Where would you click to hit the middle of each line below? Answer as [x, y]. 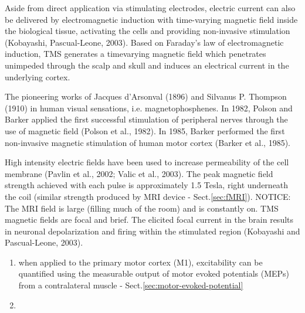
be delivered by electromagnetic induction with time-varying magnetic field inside [151, 19]
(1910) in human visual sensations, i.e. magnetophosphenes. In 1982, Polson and [149, 108]
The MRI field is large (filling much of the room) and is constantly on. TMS [142, 208]
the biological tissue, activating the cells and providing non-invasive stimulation [148, 31]
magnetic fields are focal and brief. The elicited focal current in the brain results [149, 220]
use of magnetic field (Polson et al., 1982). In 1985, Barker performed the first [145, 130]
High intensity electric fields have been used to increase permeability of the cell [147, 162]
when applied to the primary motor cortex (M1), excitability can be [140, 262]
